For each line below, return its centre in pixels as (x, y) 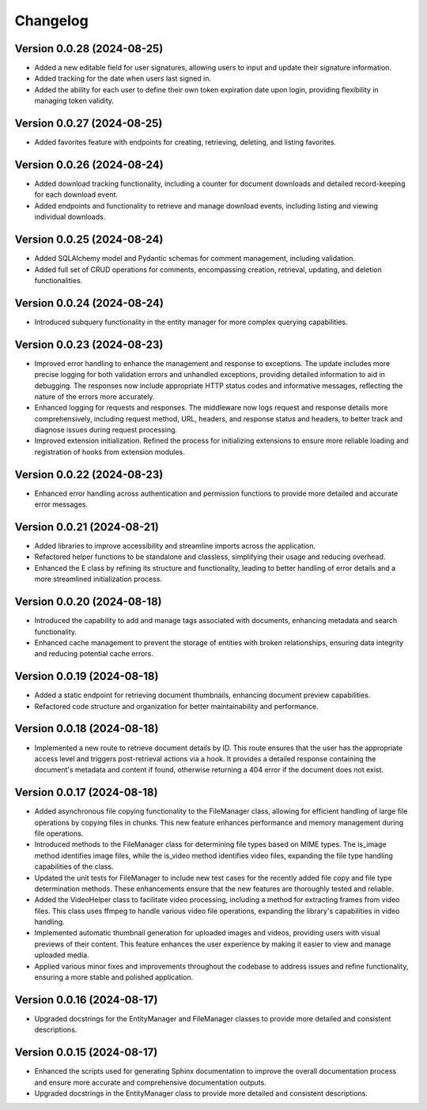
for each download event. (76, 194)
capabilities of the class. (74, 866)
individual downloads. (70, 217)
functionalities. (59, 280)
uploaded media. (62, 955)
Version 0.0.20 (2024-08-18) (88, 602)
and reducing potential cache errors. (94, 654)
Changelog (51, 21)
